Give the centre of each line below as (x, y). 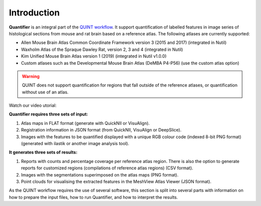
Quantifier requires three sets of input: (49, 114)
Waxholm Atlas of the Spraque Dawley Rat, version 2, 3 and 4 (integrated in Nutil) (102, 49)
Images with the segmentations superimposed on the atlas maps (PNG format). (100, 175)
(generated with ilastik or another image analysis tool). (75, 144)
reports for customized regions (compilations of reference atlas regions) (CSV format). (107, 168)
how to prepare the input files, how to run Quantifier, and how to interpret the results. (94, 197)
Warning (31, 76)
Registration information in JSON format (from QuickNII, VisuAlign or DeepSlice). (101, 130)
